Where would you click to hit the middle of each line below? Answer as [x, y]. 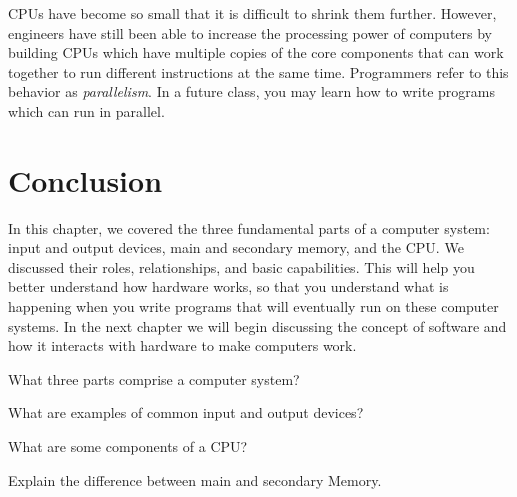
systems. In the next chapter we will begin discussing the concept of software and [257, 325]
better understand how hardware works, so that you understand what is [228, 286]
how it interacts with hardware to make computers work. [182, 345]
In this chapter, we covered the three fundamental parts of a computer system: [249, 227]
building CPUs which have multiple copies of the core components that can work [256, 52]
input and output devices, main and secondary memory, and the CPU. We [236, 247]
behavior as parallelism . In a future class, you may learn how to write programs [252, 91]
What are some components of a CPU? [128, 446]
